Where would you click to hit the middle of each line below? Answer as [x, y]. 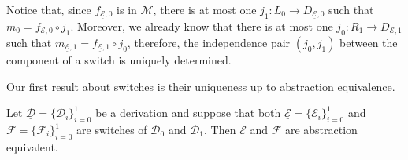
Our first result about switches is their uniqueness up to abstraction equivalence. [201, 86]
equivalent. [32, 146]
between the [369, 43]
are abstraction [321, 130]
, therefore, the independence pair [209, 43]
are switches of [112, 130]
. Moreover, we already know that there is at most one [202, 26]
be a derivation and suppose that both [188, 113]
